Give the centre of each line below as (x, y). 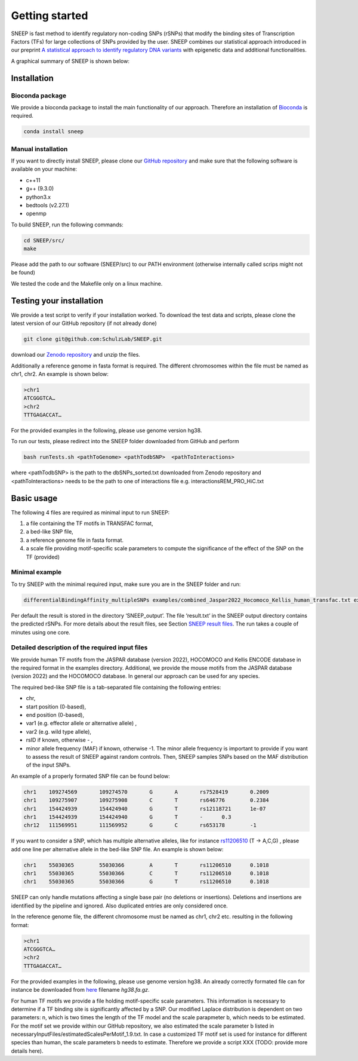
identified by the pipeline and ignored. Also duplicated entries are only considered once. (119, 906)
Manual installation (39, 149)
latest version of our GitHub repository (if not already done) (84, 323)
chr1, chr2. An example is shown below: (60, 374)
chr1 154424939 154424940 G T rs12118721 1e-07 (145, 809)
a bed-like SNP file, (50, 532)
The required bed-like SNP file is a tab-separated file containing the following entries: (116, 687)
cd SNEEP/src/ (44, 240)
